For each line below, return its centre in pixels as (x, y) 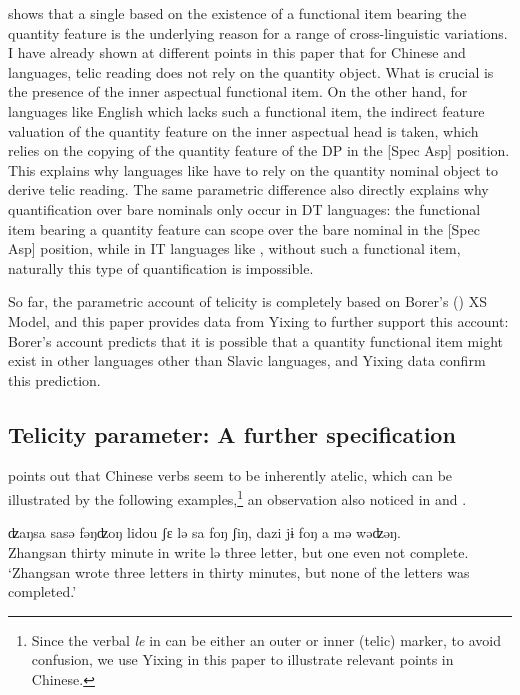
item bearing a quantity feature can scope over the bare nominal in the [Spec (244, 228)
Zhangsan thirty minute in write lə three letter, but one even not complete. (238, 551)
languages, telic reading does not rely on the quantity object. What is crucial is (251, 71)
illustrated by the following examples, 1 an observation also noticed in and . (237, 497)
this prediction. (54, 379)
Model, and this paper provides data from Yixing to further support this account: (258, 320)
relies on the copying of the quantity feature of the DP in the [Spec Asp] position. (259, 150)
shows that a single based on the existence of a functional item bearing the (237, 13)
